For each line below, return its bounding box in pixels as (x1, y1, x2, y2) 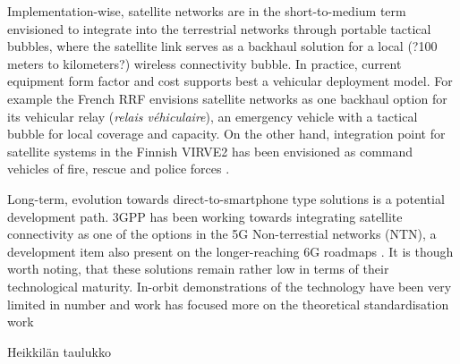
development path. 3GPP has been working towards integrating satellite (7, 207, 403, 225)
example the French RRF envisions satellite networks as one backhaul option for (7, 89, 447, 107)
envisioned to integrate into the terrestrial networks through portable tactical (7, 19, 431, 38)
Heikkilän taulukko (7, 342, 111, 360)
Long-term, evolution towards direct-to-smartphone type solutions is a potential (7, 189, 445, 207)
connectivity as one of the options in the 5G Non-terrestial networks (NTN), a (7, 224, 437, 243)
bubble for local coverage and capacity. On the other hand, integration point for (7, 124, 446, 143)
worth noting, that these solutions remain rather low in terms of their (7, 259, 389, 278)
